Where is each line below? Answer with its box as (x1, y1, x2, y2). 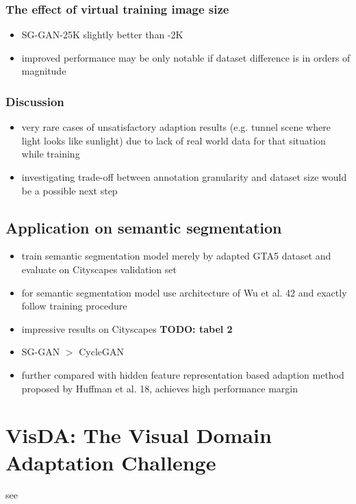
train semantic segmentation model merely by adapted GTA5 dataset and (21, 249, 331, 263)
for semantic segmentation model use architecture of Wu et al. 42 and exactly (21, 285, 347, 299)
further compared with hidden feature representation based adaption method (21, 367, 344, 381)
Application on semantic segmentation (5, 216, 282, 238)
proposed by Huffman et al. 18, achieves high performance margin (21, 381, 298, 395)
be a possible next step (21, 183, 118, 197)
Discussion (5, 92, 64, 110)
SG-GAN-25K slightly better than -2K (21, 27, 183, 42)
